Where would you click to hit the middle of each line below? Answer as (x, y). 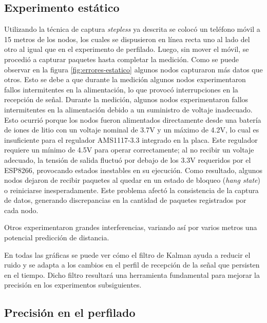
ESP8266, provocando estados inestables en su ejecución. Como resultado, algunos (133, 170)
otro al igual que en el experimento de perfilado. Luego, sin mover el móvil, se (127, 49)
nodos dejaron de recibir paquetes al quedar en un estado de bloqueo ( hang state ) (132, 180)
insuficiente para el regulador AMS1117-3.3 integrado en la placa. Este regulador (131, 139)
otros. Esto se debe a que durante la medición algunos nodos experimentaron (125, 79)
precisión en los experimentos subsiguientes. (73, 285)
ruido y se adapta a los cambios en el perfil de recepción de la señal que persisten (132, 265)
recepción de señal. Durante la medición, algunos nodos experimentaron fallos (126, 99)
